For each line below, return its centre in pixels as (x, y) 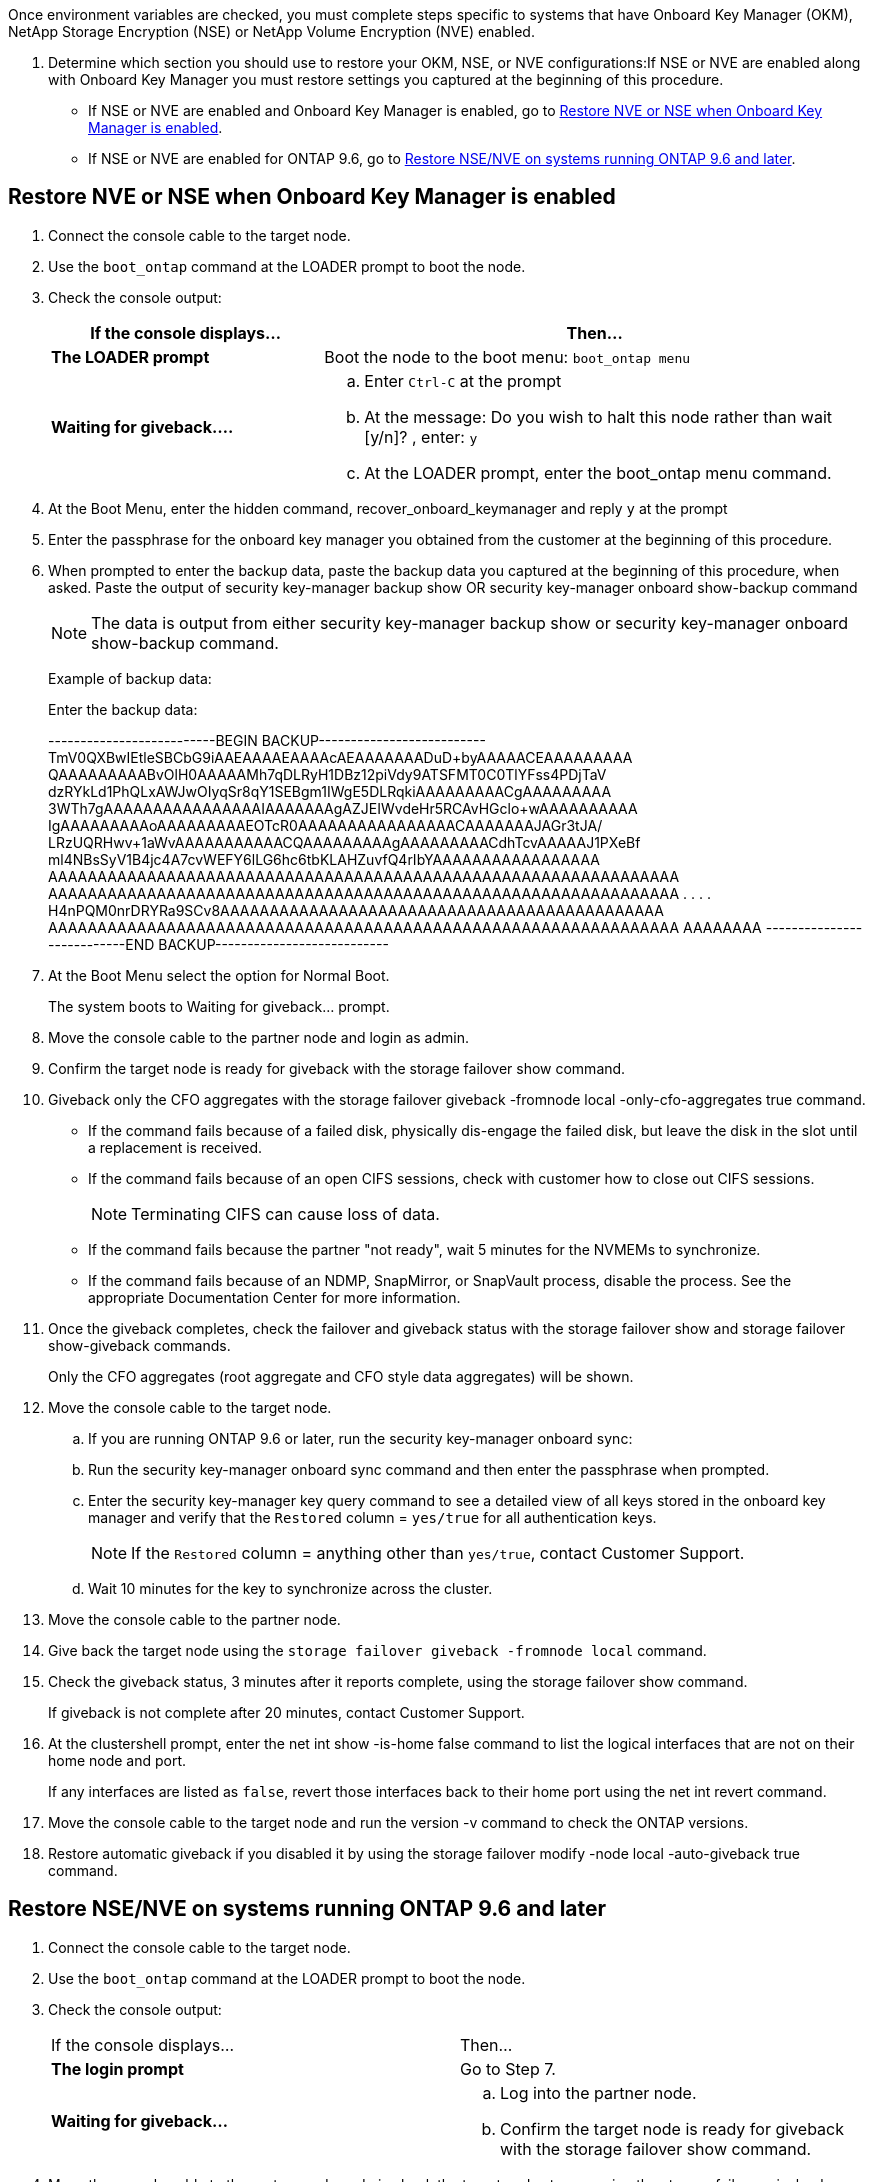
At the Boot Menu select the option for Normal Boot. (219, 975)
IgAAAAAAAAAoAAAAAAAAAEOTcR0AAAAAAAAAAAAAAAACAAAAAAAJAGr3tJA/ (325, 825)
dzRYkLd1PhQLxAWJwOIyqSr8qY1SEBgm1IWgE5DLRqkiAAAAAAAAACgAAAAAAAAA (330, 791)
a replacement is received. (175, 1147)
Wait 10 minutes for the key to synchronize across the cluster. (290, 1588)
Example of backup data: (130, 678)
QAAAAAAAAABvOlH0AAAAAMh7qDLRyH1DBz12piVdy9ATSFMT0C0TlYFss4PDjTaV (327, 774)
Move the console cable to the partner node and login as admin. (258, 1037)
